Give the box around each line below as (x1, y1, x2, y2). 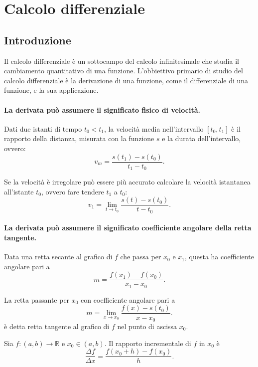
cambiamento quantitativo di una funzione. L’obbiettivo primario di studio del (4, 65, 243, 76)
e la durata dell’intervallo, (162, 133, 241, 144)
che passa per (120, 251, 161, 262)
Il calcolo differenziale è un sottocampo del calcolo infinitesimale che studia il (4, 55, 239, 66)
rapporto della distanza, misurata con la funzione (4, 133, 154, 144)
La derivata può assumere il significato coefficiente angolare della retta (4, 222, 252, 233)
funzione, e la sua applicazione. (4, 85, 99, 95)
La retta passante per (4, 294, 70, 305)
